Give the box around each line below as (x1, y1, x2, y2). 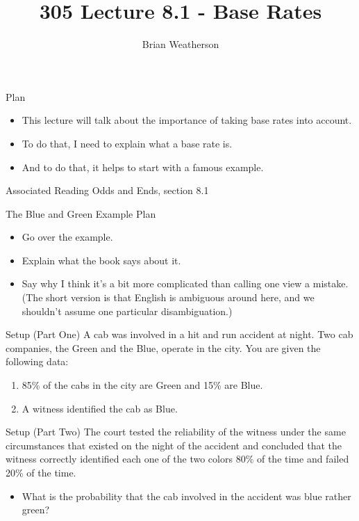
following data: (6, 354, 69, 369)
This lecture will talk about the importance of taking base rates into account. (22, 113, 352, 127)
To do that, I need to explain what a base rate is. (22, 136, 233, 150)
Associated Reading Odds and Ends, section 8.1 (6, 183, 209, 198)
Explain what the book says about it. (22, 253, 181, 267)
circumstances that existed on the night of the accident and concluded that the (6, 438, 342, 452)
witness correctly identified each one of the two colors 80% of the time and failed (6, 451, 349, 466)
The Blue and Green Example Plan (6, 206, 156, 221)
